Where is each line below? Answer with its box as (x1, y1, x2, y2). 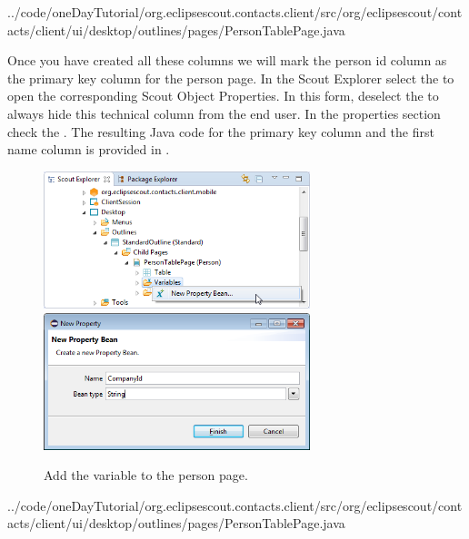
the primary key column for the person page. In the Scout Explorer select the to (7, 68, 454, 87)
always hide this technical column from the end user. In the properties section (7, 103, 441, 122)
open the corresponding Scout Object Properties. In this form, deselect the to (7, 86, 439, 105)
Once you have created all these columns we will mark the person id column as (7, 51, 447, 70)
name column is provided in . (7, 140, 170, 159)
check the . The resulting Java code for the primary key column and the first (7, 122, 434, 141)
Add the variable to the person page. (44, 465, 248, 485)
